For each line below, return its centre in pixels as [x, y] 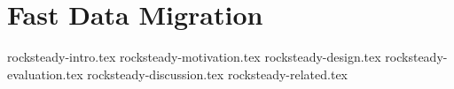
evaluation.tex [45, 74]
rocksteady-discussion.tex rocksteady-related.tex [217, 74]
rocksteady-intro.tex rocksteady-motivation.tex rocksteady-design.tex [194, 57]
